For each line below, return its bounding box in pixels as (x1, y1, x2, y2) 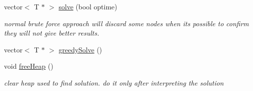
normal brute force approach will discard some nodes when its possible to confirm (4, 18, 249, 28)
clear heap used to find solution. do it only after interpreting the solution (4, 77, 224, 88)
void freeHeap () (4, 61, 53, 71)
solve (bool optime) (58, 1, 117, 11)
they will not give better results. (4, 28, 100, 38)
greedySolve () (58, 44, 102, 54)
